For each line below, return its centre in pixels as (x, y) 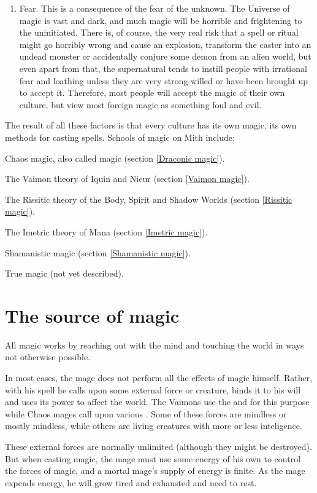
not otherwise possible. (48, 357)
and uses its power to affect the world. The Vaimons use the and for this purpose (157, 402)
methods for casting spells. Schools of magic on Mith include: (120, 137)
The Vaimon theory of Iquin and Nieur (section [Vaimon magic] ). (127, 179)
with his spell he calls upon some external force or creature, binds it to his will (153, 389)
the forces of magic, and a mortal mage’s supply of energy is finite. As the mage (155, 471)
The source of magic (92, 315)
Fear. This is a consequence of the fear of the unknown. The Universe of (155, 8)
